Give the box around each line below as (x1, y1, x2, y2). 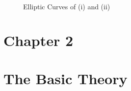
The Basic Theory (3, 68, 128, 89)
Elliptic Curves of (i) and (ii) (23, 1, 110, 11)
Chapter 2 (3, 30, 74, 50)
